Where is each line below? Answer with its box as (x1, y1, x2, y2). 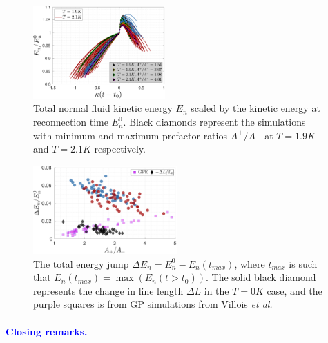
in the (204, 283, 229, 297)
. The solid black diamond (205, 270, 316, 284)
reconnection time (33, 115, 108, 129)
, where (234, 256, 265, 271)
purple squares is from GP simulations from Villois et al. (33, 297, 273, 311)
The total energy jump (33, 256, 129, 271)
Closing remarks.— (6, 324, 99, 338)
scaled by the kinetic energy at (191, 101, 320, 115)
